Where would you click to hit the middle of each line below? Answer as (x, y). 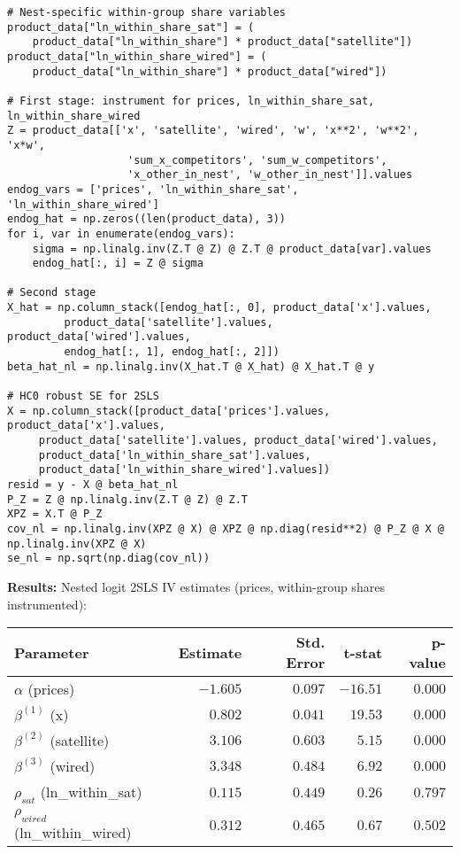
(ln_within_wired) (73, 832)
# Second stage (52, 293)
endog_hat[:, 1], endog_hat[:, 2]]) (172, 352)
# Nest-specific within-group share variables (146, 12)
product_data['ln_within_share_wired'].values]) (184, 470)
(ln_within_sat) (91, 792)
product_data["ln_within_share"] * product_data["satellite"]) (222, 42)
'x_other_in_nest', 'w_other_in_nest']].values (270, 175)
